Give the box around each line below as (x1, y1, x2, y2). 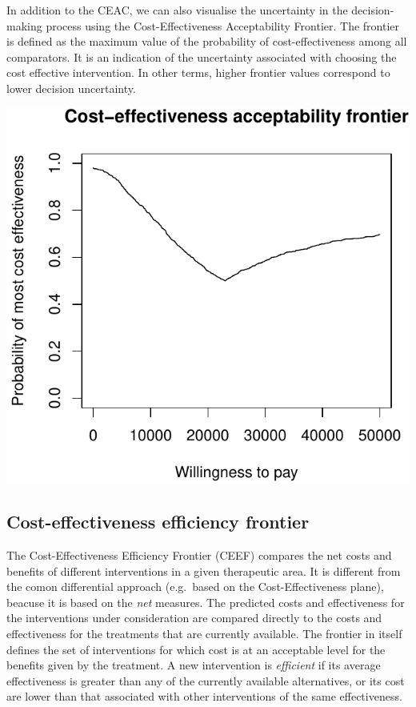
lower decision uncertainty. (6, 79, 136, 96)
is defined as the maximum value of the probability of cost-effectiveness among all (6, 33, 407, 50)
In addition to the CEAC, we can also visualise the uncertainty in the (6, 2, 348, 18)
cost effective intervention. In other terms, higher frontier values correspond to (6, 64, 390, 81)
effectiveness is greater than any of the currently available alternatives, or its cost (6, 672, 405, 689)
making (6, 17, 42, 34)
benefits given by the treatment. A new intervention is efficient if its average (6, 657, 381, 673)
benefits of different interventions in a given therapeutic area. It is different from (6, 562, 401, 579)
